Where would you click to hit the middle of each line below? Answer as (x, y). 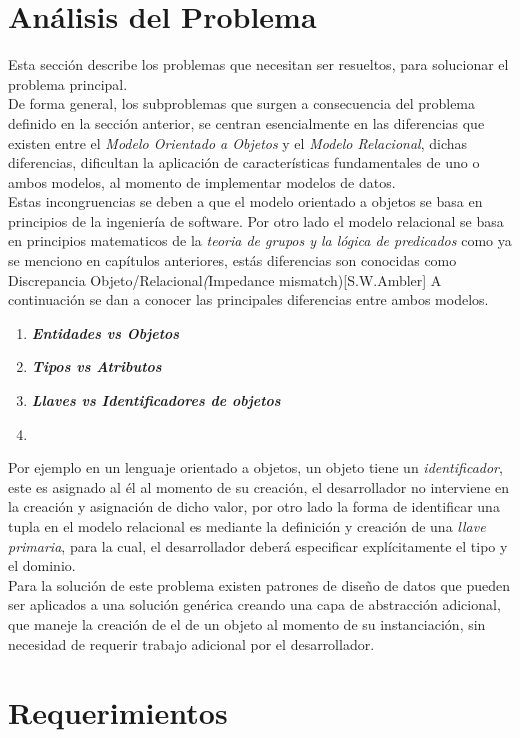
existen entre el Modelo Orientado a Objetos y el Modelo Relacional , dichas (238, 142)
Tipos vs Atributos (96, 366)
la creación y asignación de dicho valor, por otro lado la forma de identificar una (254, 506)
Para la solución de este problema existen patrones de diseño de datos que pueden (259, 584)
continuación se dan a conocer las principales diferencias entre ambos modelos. (248, 299)
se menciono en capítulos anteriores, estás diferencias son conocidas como (232, 260)
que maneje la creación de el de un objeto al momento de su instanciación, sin (247, 623)
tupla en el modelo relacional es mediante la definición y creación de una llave (247, 526)
